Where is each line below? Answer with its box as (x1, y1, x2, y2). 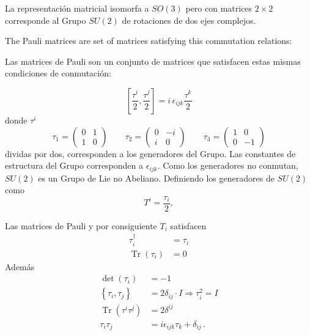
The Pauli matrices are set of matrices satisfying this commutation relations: (5, 34, 292, 47)
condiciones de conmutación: (5, 67, 111, 79)
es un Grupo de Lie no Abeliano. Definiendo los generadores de (38, 171, 275, 184)
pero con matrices (185, 2, 253, 14)
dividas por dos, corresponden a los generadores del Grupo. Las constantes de (5, 147, 296, 160)
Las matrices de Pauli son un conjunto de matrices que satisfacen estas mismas (5, 54, 301, 67)
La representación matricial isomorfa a (5, 2, 149, 14)
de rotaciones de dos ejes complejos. (122, 13, 256, 26)
